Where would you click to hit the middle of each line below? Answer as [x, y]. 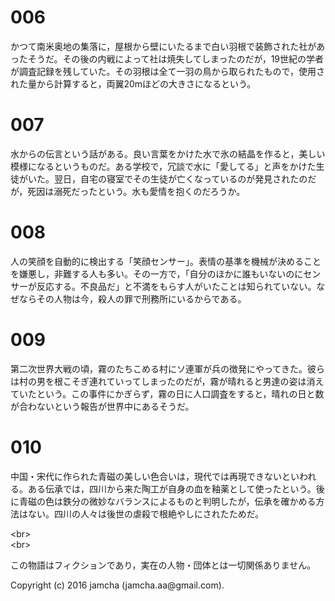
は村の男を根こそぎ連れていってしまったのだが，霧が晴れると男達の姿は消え [167, 381]
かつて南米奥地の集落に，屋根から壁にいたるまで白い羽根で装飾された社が [163, 46]
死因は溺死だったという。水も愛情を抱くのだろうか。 [136, 191]
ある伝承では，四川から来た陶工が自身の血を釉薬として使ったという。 [172, 488]
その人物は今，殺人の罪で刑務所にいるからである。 [141, 298]
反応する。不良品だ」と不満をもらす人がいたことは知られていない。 [176, 286]
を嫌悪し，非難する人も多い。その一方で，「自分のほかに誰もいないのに [157, 273]
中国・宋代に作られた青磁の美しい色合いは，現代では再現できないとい [155, 476]
